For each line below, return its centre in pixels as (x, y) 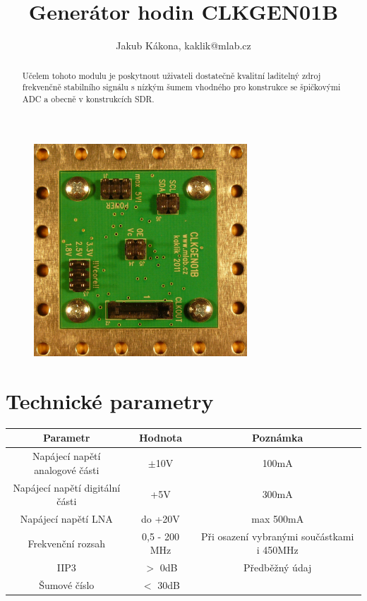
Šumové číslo (67, 585)
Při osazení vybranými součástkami (278, 536)
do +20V (161, 518)
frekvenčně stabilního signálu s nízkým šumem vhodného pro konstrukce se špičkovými (181, 87)
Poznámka (278, 438)
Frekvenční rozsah (67, 543)
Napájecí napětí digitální (67, 487)
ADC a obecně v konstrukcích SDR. (88, 98)
